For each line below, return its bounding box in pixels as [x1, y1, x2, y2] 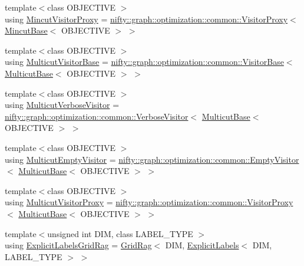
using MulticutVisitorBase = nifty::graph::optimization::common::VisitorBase [5, 55, 284, 68]
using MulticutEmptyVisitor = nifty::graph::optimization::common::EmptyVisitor [5, 153, 299, 165]
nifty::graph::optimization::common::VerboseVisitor [5, 110, 189, 122]
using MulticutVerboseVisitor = [5, 98, 120, 111]
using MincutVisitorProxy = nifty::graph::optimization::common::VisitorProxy [5, 12, 288, 25]
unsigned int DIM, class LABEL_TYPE [47, 227, 193, 239]
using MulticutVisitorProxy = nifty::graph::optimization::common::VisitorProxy [5, 196, 293, 208]
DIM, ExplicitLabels [165, 239, 239, 251]
